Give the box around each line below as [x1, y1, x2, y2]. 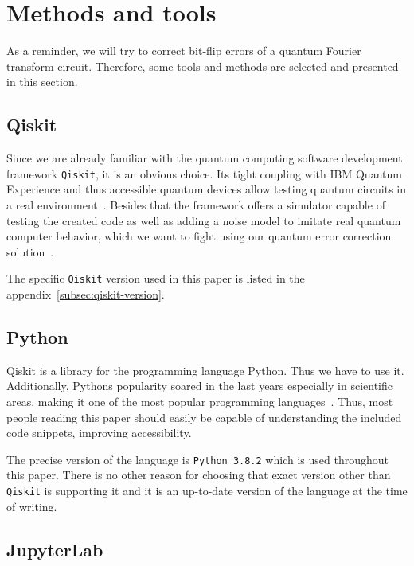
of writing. [6, 498, 57, 514]
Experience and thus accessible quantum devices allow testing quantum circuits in [6, 181, 406, 197]
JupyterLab [6, 537, 103, 561]
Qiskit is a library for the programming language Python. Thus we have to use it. [6, 361, 404, 378]
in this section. [6, 73, 78, 90]
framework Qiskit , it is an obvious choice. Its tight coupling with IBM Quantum [6, 165, 402, 182]
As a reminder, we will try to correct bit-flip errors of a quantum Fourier [6, 42, 361, 59]
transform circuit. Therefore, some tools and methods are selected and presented [6, 57, 399, 74]
